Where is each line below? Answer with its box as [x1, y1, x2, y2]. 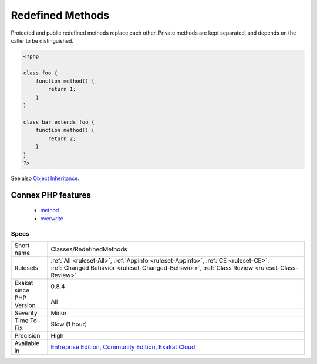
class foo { [23, 69, 58, 76]
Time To [14, 317, 38, 325]
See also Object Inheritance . [11, 175, 79, 182]
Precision [14, 331, 41, 339]
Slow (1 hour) [50, 320, 87, 328]
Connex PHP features [11, 190, 91, 200]
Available [14, 339, 40, 347]
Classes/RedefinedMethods [50, 245, 127, 253]
